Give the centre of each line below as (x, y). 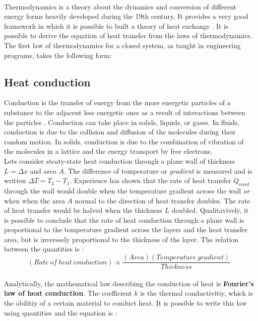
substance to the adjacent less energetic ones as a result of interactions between (125, 112)
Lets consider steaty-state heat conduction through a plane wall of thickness (120, 160)
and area (43, 170)
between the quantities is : (44, 249)
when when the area (34, 200)
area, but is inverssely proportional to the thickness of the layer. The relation (121, 239)
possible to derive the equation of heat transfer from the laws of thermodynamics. (128, 35)
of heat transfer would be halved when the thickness (83, 210)
